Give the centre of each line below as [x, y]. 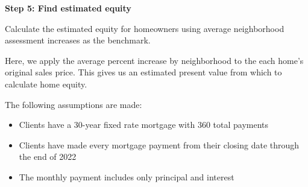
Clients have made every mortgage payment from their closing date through [159, 144]
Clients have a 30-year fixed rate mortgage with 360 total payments [144, 125]
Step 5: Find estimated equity [68, 8]
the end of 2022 [48, 157]
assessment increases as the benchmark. [78, 40]
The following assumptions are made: [74, 104]
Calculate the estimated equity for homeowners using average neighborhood [145, 28]
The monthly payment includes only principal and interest [127, 176]
